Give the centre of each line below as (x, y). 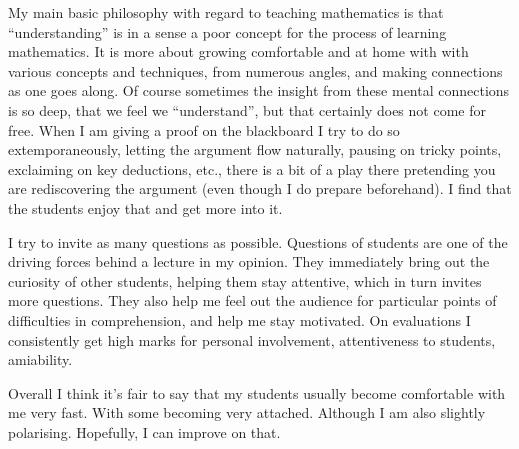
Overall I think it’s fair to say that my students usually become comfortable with (257, 392)
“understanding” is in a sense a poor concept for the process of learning (227, 31)
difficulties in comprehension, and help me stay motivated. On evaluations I (239, 319)
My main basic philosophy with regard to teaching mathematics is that (226, 12)
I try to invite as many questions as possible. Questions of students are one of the (258, 241)
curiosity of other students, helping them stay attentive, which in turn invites (245, 280)
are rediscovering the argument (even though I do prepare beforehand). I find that (260, 188)
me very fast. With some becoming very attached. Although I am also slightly (247, 412)
